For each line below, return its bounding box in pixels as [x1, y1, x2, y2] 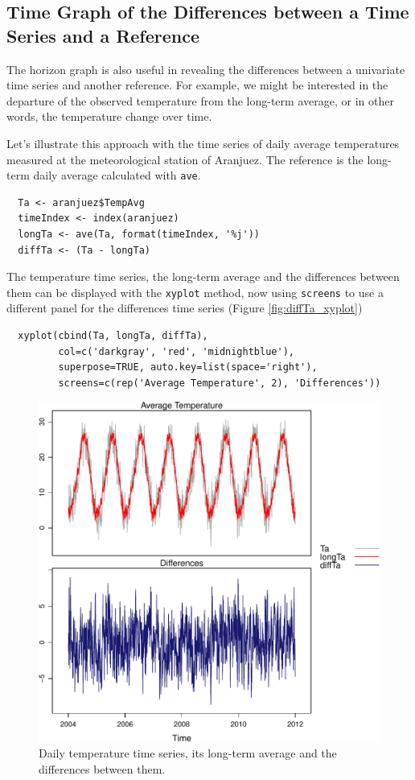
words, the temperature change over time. [6, 108, 212, 125]
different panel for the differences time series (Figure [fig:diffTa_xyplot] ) [6, 299, 363, 316]
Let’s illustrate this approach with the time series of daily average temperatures [6, 134, 400, 151]
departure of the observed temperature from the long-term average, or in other [6, 92, 394, 109]
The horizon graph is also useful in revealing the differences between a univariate [6, 60, 405, 77]
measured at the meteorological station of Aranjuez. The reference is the [6, 151, 364, 167]
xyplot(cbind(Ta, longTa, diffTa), [18, 330, 208, 342]
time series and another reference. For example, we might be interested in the [6, 76, 388, 93]
